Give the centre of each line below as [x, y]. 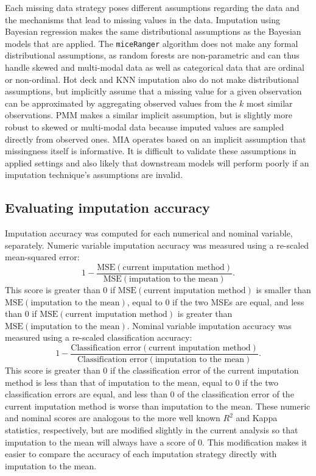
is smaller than [283, 290]
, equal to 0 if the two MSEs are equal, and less [216, 301]
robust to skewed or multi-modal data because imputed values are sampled [145, 127]
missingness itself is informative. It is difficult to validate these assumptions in [151, 151]
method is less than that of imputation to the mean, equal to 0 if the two [142, 382]
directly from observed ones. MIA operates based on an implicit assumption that [156, 139]
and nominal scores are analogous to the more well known [113, 418]
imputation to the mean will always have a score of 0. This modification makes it [156, 442]
